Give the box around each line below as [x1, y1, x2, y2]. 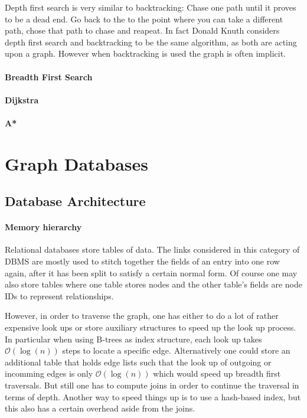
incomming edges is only [5, 367, 93, 380]
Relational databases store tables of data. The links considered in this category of [5, 243, 300, 256]
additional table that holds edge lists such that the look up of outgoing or [5, 355, 272, 368]
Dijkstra [5, 93, 39, 106]
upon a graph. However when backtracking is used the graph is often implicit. [5, 47, 286, 60]
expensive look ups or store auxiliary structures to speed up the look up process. [5, 321, 296, 334]
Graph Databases [5, 151, 148, 175]
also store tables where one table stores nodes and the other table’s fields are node [5, 278, 302, 290]
